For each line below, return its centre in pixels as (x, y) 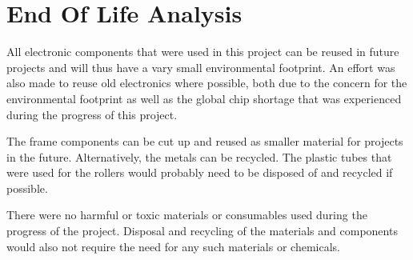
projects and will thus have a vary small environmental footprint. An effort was (201, 67)
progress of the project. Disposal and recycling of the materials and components (202, 231)
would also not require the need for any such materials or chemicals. (173, 246)
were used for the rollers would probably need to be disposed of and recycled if (200, 172)
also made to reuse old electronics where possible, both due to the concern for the (207, 83)
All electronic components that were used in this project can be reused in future (203, 52)
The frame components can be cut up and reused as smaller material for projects (205, 141)
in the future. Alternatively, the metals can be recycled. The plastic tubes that (199, 156)
